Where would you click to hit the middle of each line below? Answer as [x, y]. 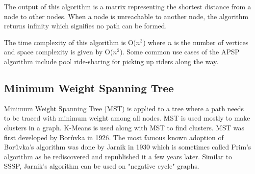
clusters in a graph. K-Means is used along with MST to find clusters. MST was [124, 127]
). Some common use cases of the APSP [180, 52]
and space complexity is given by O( [59, 52]
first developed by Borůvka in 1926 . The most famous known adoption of [114, 137]
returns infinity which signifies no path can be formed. [86, 26]
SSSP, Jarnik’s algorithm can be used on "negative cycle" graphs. [102, 166]
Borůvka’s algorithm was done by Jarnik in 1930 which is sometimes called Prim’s [127, 147]
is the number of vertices [211, 42]
